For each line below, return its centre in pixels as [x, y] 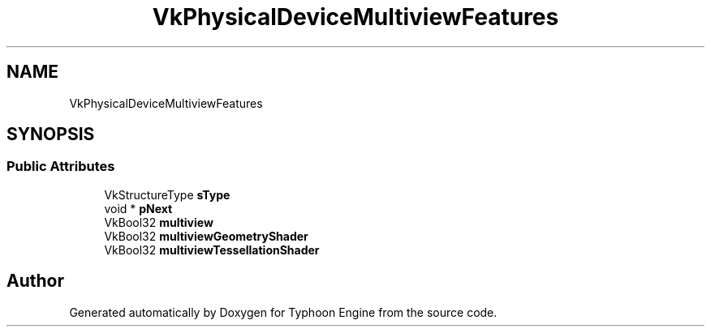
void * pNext [138, 208]
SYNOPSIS [51, 134]
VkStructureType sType [167, 194]
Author [35, 281]
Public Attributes [61, 166]
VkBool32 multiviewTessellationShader [212, 250]
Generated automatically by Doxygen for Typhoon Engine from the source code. [283, 312]
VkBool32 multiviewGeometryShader [206, 236]
